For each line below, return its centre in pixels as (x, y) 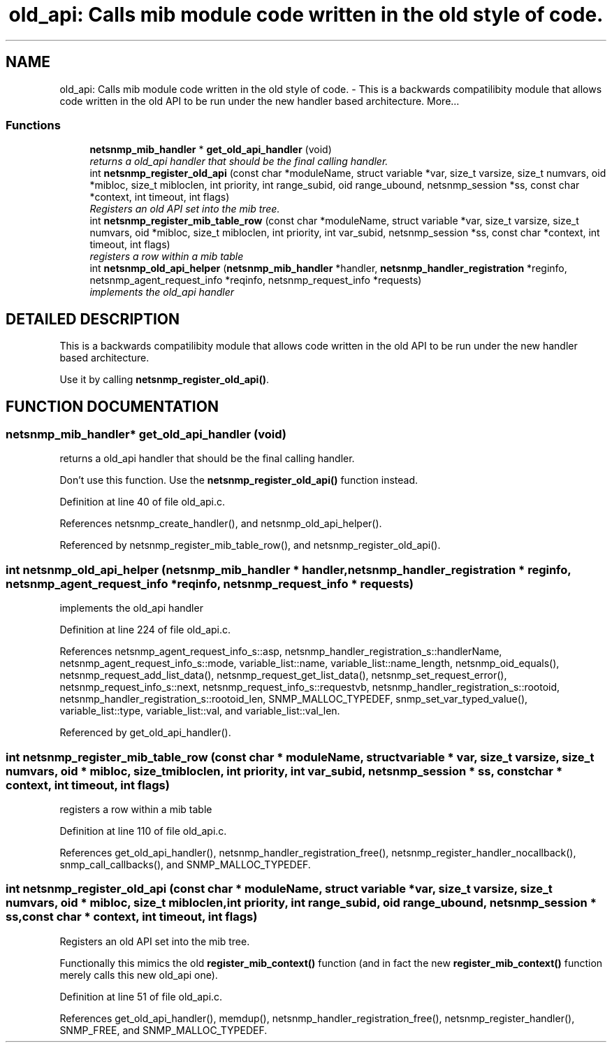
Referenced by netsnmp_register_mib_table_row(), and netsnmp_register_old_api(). (250, 545)
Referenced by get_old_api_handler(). (145, 733)
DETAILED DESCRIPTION (93, 319)
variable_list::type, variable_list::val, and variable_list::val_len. (200, 711)
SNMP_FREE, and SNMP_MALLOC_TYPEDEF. (163, 1030)
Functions (33, 125)
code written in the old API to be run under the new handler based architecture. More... (260, 101)
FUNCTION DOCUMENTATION (112, 406)
